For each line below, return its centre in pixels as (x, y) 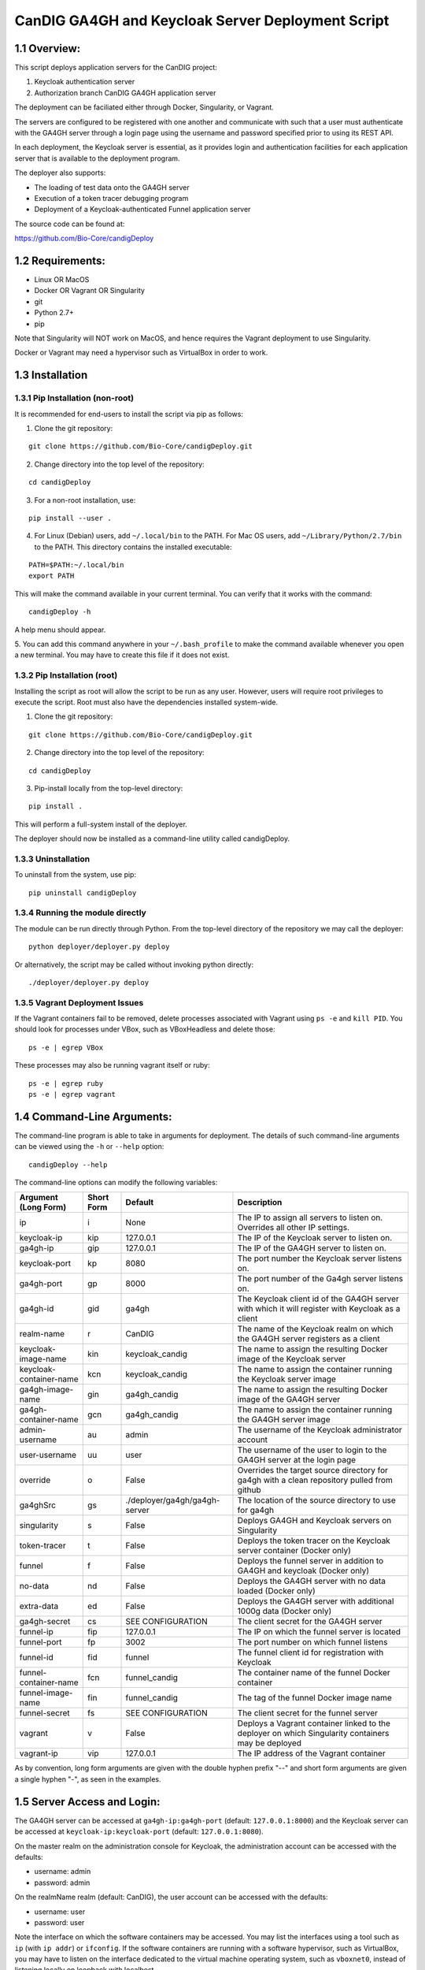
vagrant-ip (39, 1753)
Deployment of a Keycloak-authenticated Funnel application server (142, 210)
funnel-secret (44, 1713)
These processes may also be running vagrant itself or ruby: (112, 1065)
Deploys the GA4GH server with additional (316, 1601)
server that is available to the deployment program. (97, 158)
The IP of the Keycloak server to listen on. (315, 1238)
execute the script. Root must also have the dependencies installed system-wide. (146, 702)
